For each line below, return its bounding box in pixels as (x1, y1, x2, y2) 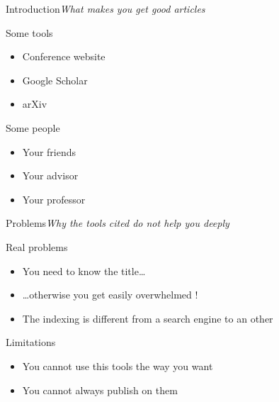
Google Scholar (22, 72, 88, 87)
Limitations (6, 335, 56, 350)
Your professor (22, 191, 86, 206)
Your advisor (22, 168, 79, 183)
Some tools (6, 25, 53, 40)
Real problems (6, 239, 68, 254)
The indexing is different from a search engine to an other (22, 311, 273, 325)
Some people (6, 120, 60, 135)
